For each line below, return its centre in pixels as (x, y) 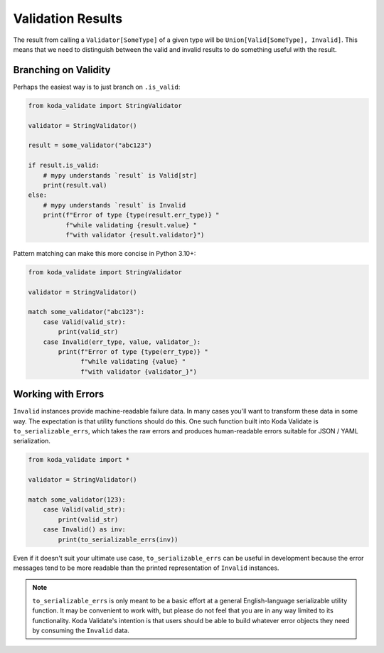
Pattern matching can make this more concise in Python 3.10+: (105, 253)
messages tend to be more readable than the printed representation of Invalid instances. (146, 568)
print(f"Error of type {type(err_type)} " (133, 352)
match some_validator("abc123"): (86, 312)
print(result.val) (75, 185)
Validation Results (68, 18)
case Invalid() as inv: (84, 530)
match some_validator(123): (77, 500)
